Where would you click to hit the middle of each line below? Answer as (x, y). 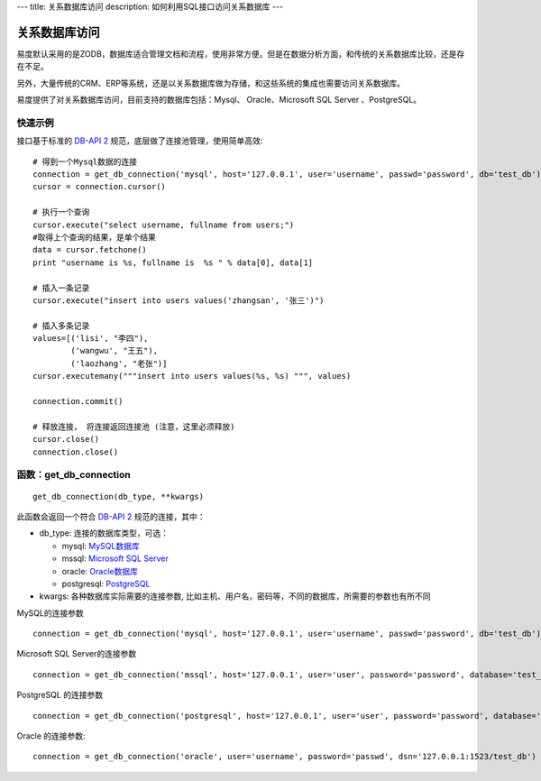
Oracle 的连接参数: (51, 736)
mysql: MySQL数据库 (101, 546)
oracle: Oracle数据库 (100, 571)
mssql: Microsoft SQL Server (115, 558)
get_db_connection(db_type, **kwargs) (119, 496)
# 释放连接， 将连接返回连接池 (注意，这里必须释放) (134, 427)
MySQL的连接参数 (50, 612)
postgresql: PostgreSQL (106, 583)
